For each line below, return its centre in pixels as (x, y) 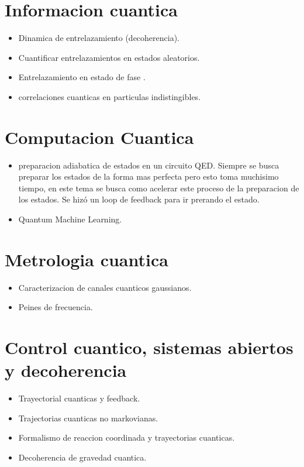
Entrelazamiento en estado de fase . (82, 77)
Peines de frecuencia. (56, 307)
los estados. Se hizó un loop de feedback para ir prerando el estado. (139, 199)
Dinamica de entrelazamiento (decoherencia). (99, 38)
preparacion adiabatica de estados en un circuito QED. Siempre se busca (149, 165)
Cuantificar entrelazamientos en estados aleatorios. (109, 57)
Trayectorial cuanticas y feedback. (79, 398)
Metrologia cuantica (87, 259)
